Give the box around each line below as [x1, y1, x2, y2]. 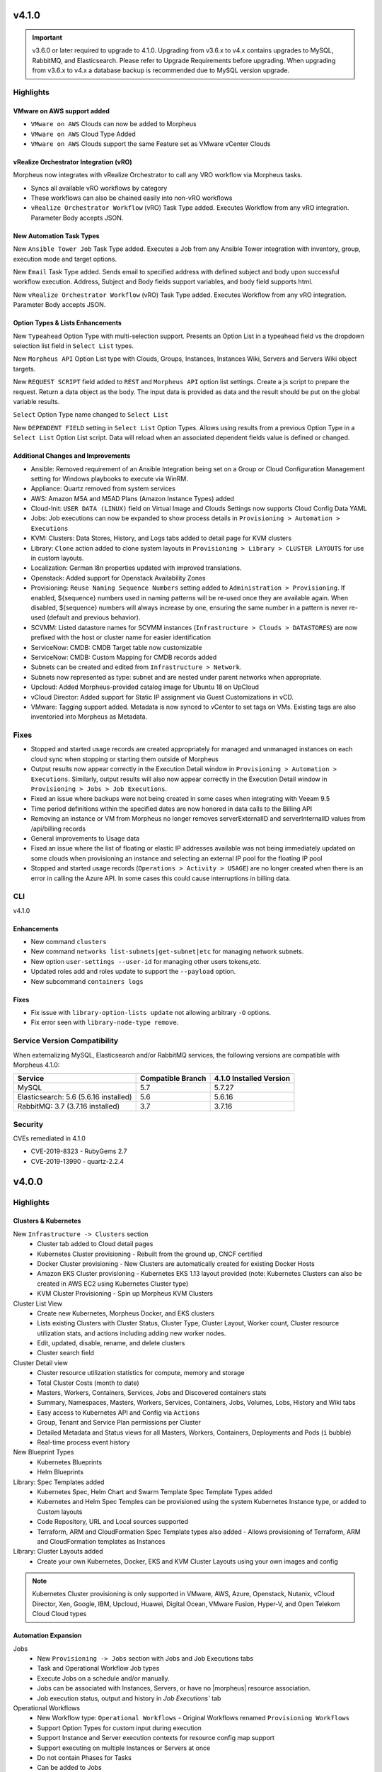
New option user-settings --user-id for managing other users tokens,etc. [30, 957, 262, 965]
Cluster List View [13, 1299, 63, 1308]
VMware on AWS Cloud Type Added [30, 130, 136, 138]
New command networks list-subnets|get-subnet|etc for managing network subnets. [30, 947, 304, 956]
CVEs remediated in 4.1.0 [13, 1134, 86, 1143]
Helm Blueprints [37, 1468, 84, 1476]
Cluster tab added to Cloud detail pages [37, 1240, 154, 1248]
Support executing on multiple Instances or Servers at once [37, 1744, 211, 1752]
